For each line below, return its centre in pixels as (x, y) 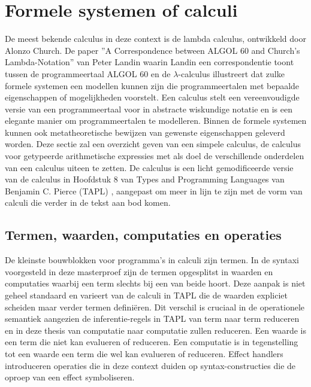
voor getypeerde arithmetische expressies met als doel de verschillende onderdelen (155, 156)
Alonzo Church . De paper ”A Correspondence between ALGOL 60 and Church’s (153, 50)
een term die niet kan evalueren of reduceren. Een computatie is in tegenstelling (152, 342)
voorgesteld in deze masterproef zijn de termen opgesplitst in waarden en (139, 271)
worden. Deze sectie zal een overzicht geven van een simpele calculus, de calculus (153, 144)
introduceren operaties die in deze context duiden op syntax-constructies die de (150, 365)
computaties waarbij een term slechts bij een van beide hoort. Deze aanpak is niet (155, 283)
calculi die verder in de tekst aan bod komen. (88, 202)
